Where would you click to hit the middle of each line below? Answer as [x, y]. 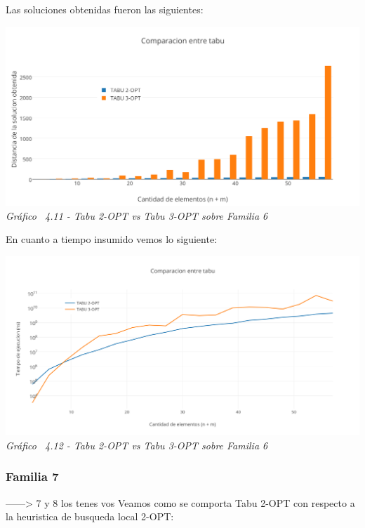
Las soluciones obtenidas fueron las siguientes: [105, 9]
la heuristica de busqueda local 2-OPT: [90, 516]
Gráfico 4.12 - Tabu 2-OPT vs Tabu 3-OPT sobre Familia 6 [137, 445]
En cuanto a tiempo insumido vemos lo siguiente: [112, 239]
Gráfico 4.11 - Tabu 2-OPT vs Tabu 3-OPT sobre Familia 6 [137, 215]
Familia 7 [32, 476]
